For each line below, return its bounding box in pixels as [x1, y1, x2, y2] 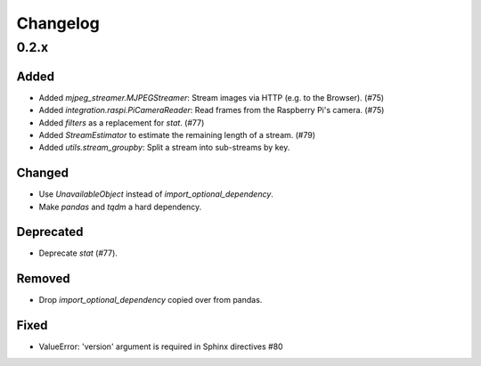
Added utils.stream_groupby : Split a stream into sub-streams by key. [38, 142, 290, 153]
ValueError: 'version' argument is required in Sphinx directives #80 [38, 341, 284, 352]
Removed [16, 272, 70, 287]
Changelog [16, 13, 100, 33]
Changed [16, 166, 69, 181]
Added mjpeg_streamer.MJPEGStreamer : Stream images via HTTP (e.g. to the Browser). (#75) [38, 92, 385, 102]
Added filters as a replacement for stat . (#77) [38, 117, 205, 128]
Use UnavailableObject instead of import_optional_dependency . [38, 189, 273, 199]
